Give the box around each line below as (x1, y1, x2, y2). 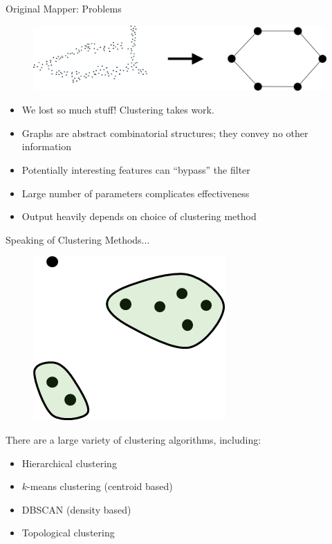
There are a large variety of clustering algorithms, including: (6, 432, 261, 446)
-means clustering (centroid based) (27, 479, 173, 493)
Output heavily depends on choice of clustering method (21, 209, 257, 224)
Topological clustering (21, 525, 115, 540)
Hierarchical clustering (21, 455, 117, 470)
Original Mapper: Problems (6, 1, 122, 15)
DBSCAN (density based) (21, 502, 131, 516)
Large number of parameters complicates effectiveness (21, 185, 250, 200)
